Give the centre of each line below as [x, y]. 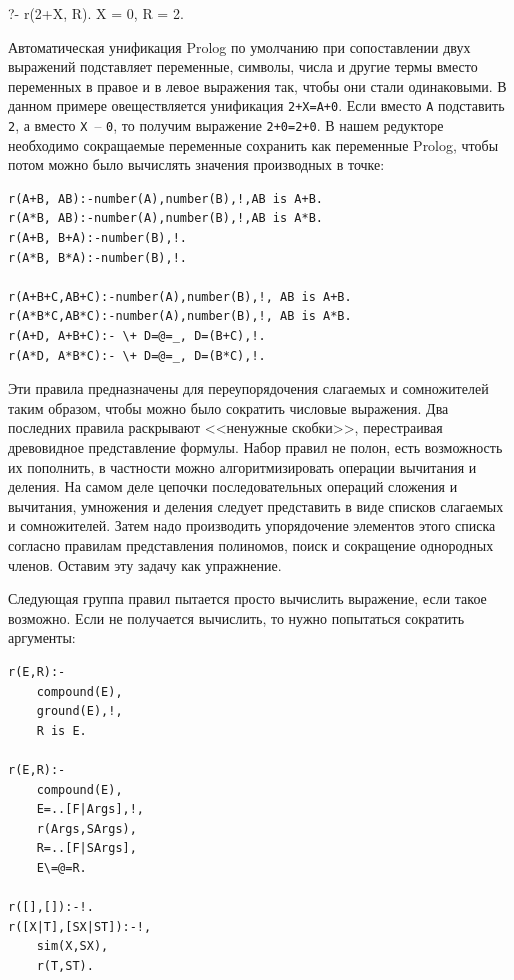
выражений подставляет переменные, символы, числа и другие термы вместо [243, 66]
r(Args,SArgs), [86, 828]
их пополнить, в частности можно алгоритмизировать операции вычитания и [242, 466]
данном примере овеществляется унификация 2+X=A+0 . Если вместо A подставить [256, 105]
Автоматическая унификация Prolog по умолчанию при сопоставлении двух [239, 46]
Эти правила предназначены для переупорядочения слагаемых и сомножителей [248, 388]
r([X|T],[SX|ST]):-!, [80, 926]
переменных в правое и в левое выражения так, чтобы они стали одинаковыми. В [257, 85]
